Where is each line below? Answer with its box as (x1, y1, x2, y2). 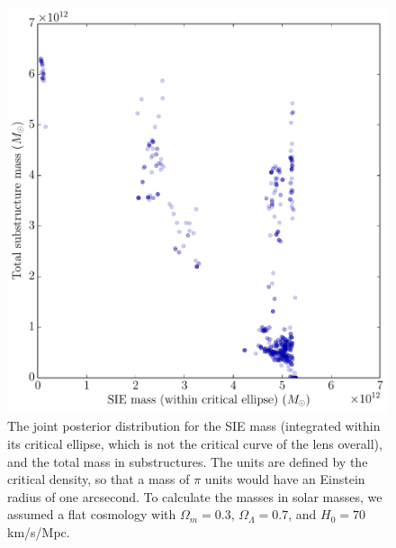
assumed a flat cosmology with (7, 505, 176, 524)
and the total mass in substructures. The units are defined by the (7, 452, 368, 470)
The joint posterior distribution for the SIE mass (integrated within (7, 416, 381, 435)
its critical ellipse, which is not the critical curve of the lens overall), (7, 434, 382, 453)
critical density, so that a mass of (7, 470, 190, 489)
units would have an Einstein (204, 470, 365, 489)
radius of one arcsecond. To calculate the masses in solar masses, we (7, 487, 382, 506)
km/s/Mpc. (7, 523, 70, 541)
